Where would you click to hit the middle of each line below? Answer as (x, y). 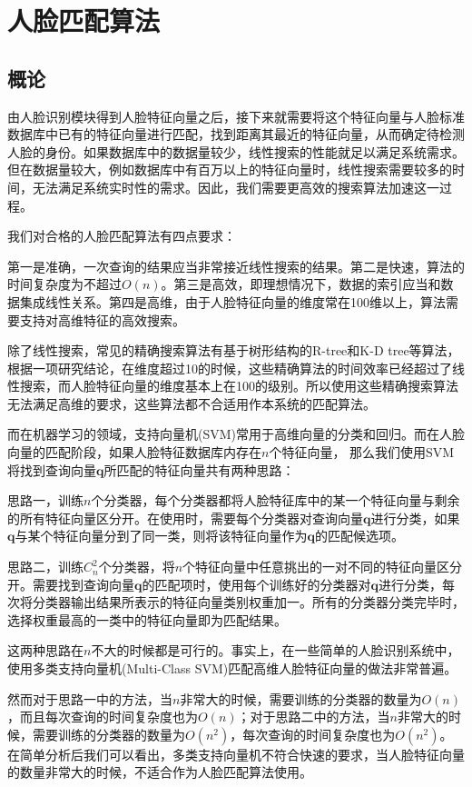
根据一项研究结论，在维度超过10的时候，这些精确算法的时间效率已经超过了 (230, 368)
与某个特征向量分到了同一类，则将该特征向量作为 (161, 536)
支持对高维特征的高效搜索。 (102, 319)
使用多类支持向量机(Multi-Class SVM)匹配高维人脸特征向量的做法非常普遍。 (232, 668)
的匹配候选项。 (359, 536)
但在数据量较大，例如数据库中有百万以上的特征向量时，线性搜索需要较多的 (230, 169)
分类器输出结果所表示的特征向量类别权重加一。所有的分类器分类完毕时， (248, 602)
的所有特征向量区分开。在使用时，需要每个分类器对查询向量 (185, 518)
